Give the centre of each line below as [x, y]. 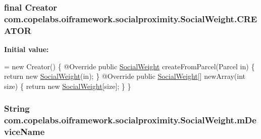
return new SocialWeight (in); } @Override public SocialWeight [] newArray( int [125, 76]
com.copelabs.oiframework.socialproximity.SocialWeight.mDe [130, 120]
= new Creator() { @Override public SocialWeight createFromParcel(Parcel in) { [129, 66]
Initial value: [27, 49]
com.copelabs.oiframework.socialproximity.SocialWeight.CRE [131, 18]
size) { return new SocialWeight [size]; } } [68, 86]
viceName [24, 132]
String [17, 108]
